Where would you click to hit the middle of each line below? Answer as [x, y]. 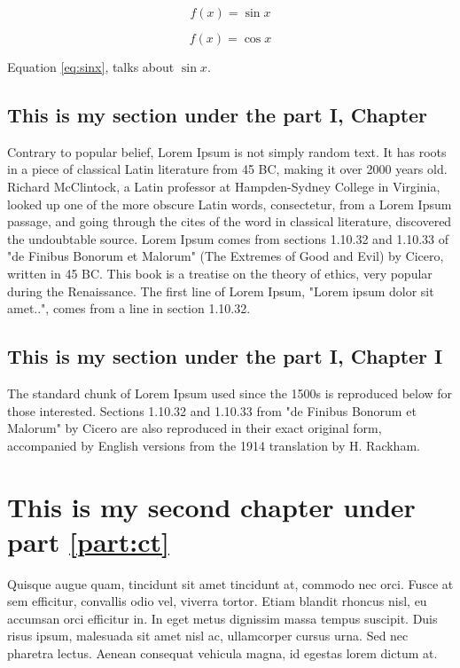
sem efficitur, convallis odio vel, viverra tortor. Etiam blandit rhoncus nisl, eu [217, 601]
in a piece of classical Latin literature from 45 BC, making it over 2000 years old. [227, 169]
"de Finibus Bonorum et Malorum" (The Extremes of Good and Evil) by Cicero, [226, 256]
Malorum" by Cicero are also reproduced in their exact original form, [195, 428]
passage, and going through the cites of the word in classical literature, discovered [230, 221]
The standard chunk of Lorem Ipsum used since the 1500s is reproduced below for [230, 393]
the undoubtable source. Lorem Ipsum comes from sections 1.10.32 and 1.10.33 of [228, 238]
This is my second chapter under [211, 506]
